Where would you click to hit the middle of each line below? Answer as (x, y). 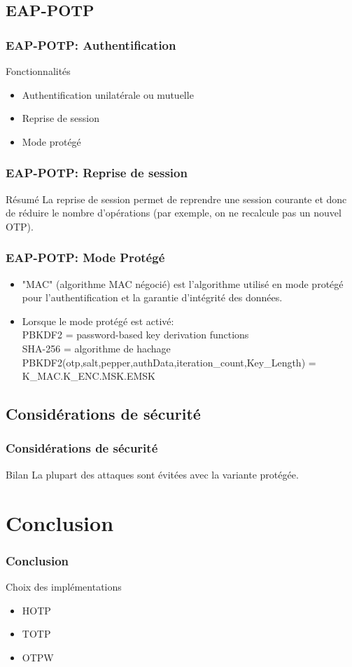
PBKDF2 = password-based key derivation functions (135, 335)
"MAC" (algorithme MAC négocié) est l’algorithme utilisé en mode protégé (183, 283)
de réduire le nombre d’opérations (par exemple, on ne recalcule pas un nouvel (174, 213)
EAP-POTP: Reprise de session (97, 173)
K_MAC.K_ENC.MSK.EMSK (89, 376)
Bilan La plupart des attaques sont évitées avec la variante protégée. (152, 474)
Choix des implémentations (64, 586)
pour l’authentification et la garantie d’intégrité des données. (152, 297)
